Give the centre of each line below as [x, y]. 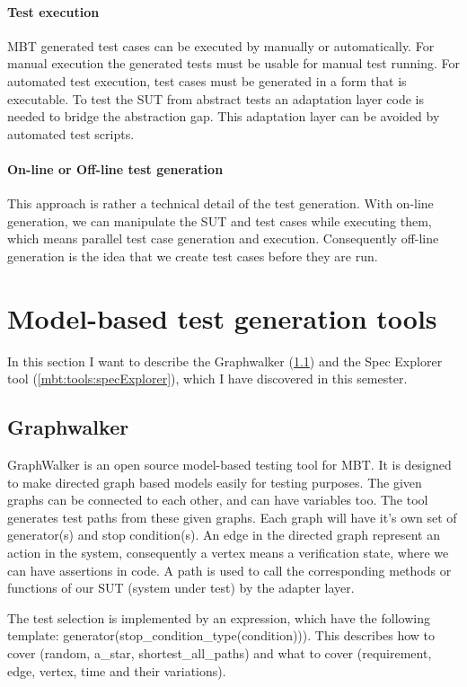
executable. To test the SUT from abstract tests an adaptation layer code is [216, 98]
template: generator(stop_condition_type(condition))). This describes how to [221, 635]
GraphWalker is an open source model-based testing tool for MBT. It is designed [229, 465]
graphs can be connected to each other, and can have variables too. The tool [218, 500]
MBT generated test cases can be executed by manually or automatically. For [221, 45]
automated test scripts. [71, 133]
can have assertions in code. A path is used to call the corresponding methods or [229, 570]
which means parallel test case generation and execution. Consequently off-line [223, 238]
